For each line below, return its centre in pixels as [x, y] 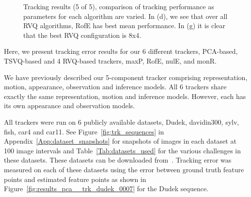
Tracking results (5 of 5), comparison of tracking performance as [119, 6]
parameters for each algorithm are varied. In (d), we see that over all [125, 16]
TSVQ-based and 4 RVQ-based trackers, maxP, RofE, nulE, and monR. [110, 60]
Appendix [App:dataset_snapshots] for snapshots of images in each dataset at [120, 141]
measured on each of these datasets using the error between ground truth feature [124, 169]
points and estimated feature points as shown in [75, 179]
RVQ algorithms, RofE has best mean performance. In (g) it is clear [124, 25]
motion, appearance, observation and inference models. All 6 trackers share [115, 87]
